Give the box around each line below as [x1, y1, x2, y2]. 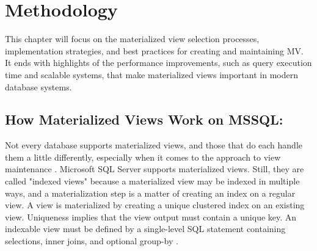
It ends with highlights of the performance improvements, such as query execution [5, 56, 312, 69]
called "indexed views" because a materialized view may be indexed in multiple [5, 175, 300, 187]
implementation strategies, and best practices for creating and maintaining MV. [5, 44, 304, 57]
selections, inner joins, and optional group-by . [5, 235, 178, 247]
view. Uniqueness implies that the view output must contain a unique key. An [5, 210, 297, 223]
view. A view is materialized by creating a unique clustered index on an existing [5, 198, 305, 211]
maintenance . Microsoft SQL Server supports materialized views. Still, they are [5, 162, 304, 175]
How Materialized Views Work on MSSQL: [5, 110, 283, 129]
